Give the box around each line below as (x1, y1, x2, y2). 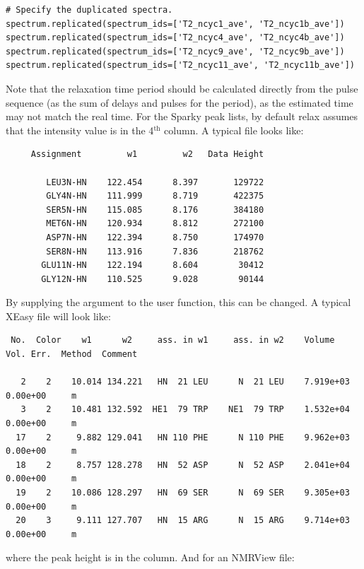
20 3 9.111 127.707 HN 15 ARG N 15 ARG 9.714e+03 (16, 515, 350, 526)
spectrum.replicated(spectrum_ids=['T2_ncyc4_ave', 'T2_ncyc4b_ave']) (6, 33, 345, 43)
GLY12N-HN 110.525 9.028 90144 (41, 274, 264, 284)
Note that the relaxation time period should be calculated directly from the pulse (6, 81, 358, 95)
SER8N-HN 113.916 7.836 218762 (46, 246, 264, 257)
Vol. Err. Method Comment (6, 349, 138, 360)
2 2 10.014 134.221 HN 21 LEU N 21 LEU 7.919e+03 (20, 377, 350, 387)
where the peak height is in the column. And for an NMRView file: (6, 550, 295, 565)
